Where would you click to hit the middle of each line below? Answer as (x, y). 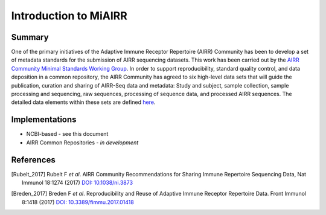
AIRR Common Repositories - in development (82, 143)
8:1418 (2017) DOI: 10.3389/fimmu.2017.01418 (78, 202)
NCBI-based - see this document (67, 134)
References (33, 160)
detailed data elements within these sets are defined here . (83, 102)
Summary (30, 37)
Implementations (44, 120)
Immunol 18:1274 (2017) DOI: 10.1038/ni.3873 (77, 182)
